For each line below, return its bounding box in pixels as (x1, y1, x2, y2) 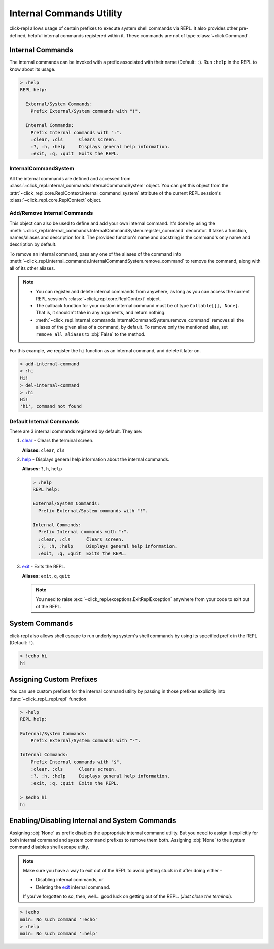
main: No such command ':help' (20, 931, 98, 937)
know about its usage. (9, 66, 56, 72)
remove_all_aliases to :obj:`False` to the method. (36, 331, 146, 337)
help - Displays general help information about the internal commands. (22, 456, 170, 462)
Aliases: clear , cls (22, 447, 65, 453)
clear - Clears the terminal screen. (22, 437, 94, 444)
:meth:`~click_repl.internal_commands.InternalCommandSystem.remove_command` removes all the (36, 317, 244, 323)
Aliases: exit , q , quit (22, 573, 71, 579)
